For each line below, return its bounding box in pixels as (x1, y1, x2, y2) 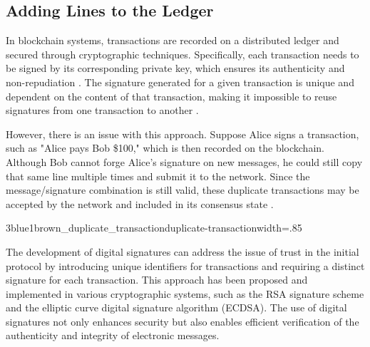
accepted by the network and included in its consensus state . (6, 196, 274, 211)
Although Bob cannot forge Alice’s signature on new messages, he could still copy (6, 154, 363, 169)
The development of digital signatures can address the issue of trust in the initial (6, 244, 359, 259)
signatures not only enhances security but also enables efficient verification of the (6, 314, 359, 328)
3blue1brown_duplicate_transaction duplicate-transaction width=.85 (6, 220, 302, 235)
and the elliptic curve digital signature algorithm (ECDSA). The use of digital (6, 300, 347, 315)
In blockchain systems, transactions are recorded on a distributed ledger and (6, 33, 339, 48)
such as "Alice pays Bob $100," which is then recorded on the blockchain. (6, 140, 324, 155)
